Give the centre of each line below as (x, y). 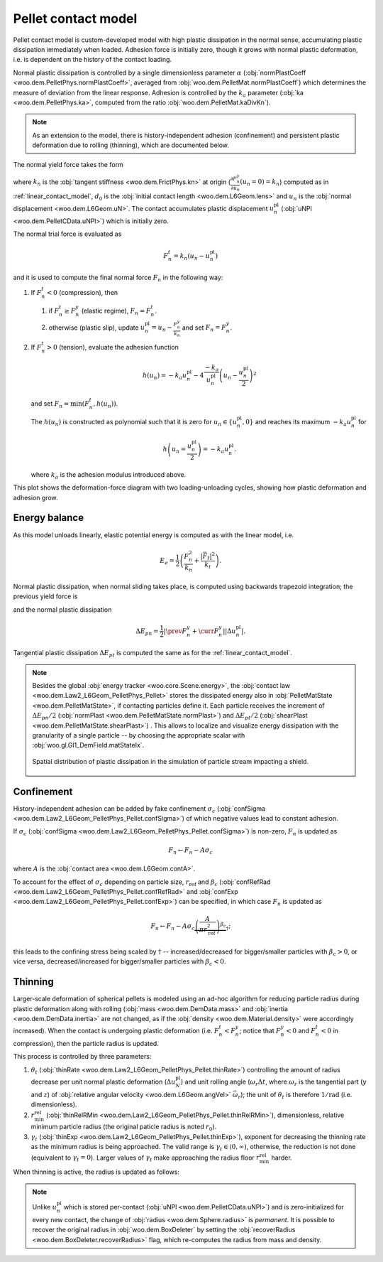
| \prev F (175, 631)
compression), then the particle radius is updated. (86, 1043)
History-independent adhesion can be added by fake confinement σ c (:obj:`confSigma (139, 809)
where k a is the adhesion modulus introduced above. (109, 475)
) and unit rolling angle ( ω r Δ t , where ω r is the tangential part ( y (274, 1082)
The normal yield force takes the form (68, 165)
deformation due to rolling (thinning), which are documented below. (131, 145)
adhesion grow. (35, 497)
